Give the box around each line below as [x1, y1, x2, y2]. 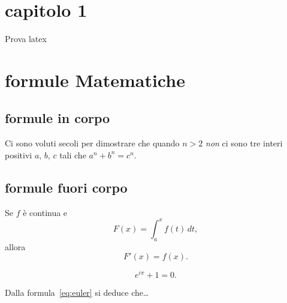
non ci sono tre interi [206, 137, 283, 149]
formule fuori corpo [5, 178, 128, 196]
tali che [59, 148, 86, 161]
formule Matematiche [5, 67, 185, 92]
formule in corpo [5, 109, 110, 127]
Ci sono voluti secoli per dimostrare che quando [5, 137, 180, 149]
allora [5, 240, 26, 253]
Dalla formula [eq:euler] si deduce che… [5, 286, 149, 299]
